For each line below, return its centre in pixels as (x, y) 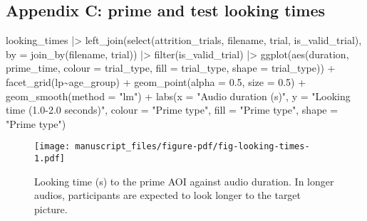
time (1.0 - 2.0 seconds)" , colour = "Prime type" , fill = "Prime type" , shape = (172, 110)
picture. (51, 209)
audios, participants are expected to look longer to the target (168, 195)
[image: (52, 147)
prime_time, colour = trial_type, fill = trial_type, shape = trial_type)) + (171, 68)
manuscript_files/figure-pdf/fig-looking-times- (192, 147)
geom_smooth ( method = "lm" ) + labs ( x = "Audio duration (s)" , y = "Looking (178, 96)
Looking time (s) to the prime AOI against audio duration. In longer (184, 181)
